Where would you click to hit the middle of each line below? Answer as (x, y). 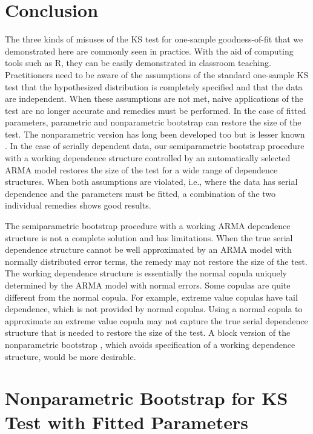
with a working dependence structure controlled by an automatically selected (148, 158)
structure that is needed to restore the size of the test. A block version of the (148, 332)
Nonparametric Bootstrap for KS (147, 398)
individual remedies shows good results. (78, 205)
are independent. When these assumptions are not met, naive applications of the (154, 98)
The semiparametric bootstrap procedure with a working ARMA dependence (148, 226)
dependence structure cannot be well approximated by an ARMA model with (148, 249)
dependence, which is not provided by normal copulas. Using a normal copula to (154, 309)
